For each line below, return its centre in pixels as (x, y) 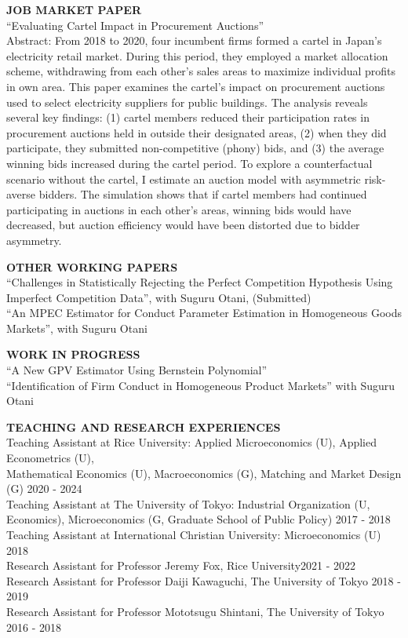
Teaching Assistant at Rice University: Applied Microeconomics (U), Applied (191, 442)
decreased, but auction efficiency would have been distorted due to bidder (183, 225)
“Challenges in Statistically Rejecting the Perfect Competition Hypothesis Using (200, 282)
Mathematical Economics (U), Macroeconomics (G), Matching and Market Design (204, 473)
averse (21, 194)
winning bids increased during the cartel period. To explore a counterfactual (189, 163)
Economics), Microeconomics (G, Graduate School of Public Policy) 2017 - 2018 (199, 519)
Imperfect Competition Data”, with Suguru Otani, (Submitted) (159, 297)
